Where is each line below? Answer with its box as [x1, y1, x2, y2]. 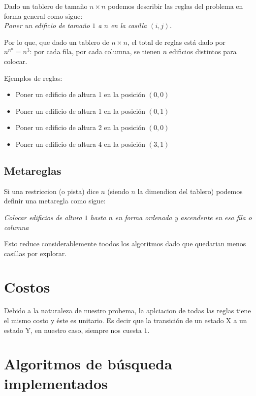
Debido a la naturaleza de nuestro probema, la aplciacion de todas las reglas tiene [4, 305, 251, 316]
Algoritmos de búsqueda [4, 354, 172, 374]
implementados [4, 373, 108, 393]
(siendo [107, 186, 129, 196]
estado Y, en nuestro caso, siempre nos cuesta [4, 325, 142, 335]
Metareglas [4, 163, 62, 178]
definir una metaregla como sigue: [4, 196, 106, 206]
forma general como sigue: [4, 10, 83, 21]
